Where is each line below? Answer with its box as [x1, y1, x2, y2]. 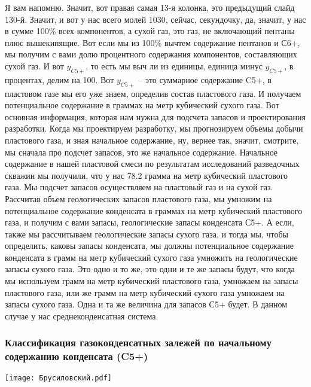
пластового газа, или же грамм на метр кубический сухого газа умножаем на [5, 286, 285, 298]
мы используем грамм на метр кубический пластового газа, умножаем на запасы [5, 275, 298, 287]
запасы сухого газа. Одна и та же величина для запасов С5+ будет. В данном [5, 298, 288, 310]
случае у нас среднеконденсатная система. [5, 309, 158, 322]
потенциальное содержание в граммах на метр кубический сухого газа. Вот [5, 99, 279, 111]
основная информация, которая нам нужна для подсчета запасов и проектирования [5, 110, 306, 123]
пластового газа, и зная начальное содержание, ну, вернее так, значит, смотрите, [5, 133, 299, 146]
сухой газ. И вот [5, 59, 64, 72]
